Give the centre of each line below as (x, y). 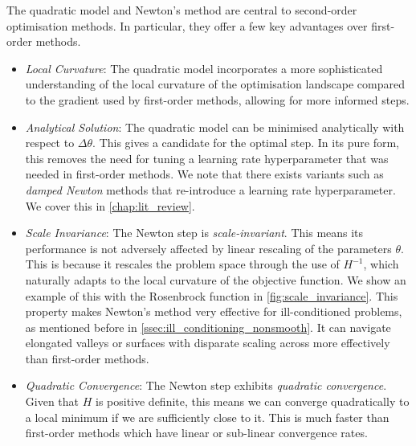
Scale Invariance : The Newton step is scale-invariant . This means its (194, 233)
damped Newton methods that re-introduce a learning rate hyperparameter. (210, 189)
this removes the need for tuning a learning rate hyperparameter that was (207, 158)
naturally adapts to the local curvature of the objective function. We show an (216, 279)
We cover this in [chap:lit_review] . (110, 205)
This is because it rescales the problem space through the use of (182, 264)
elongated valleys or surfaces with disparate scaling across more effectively (208, 343)
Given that (52, 401)
